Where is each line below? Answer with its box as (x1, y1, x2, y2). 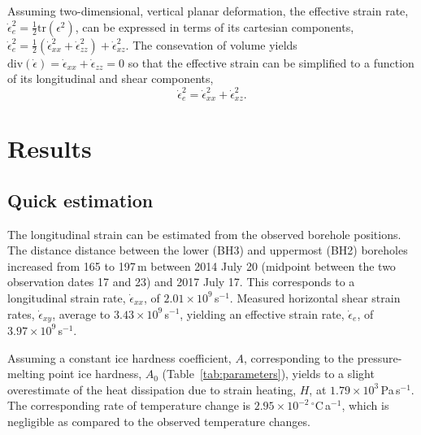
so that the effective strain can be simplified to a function (128, 54, 414, 71)
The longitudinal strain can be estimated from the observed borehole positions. (7, 225, 401, 242)
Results (7, 132, 92, 165)
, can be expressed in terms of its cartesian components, (75, 18, 354, 35)
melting (7, 365, 45, 382)
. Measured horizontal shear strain (229, 289, 401, 306)
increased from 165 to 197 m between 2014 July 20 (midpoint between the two (7, 257, 396, 274)
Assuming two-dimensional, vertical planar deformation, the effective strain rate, (7, 2, 409, 19)
